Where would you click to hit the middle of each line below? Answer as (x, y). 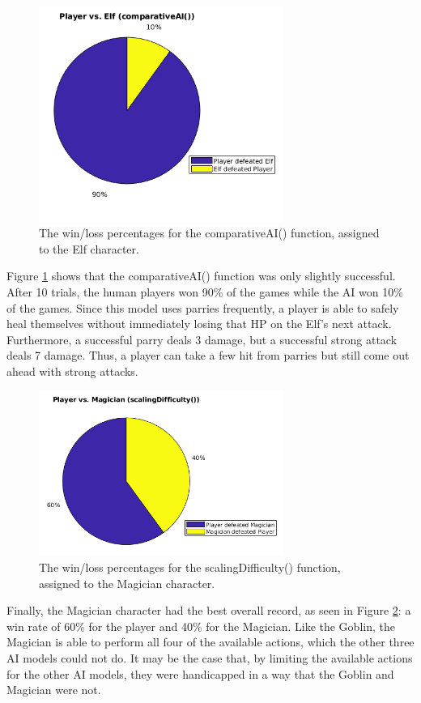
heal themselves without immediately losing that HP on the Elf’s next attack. (199, 324)
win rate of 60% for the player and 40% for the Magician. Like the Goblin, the (201, 626)
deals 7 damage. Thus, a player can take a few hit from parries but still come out (208, 355)
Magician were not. (54, 690)
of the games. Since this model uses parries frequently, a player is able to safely (203, 307)
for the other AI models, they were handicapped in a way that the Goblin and (200, 673)
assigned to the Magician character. (127, 583)
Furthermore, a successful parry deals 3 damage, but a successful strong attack (202, 339)
